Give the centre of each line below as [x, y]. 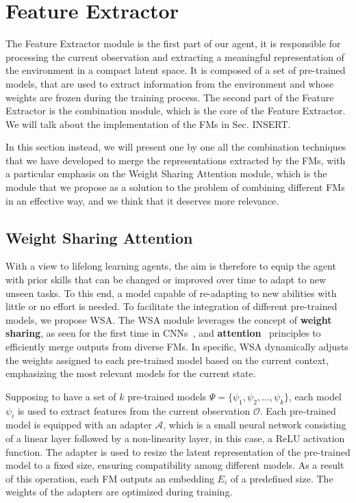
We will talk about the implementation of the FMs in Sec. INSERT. [148, 124]
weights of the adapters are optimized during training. [119, 492]
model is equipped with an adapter [79, 425]
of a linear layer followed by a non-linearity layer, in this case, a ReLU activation [175, 438]
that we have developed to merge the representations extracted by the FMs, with [176, 160]
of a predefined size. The [282, 478]
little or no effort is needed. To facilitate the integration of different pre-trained [171, 306]
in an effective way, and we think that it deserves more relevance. [142, 200]
